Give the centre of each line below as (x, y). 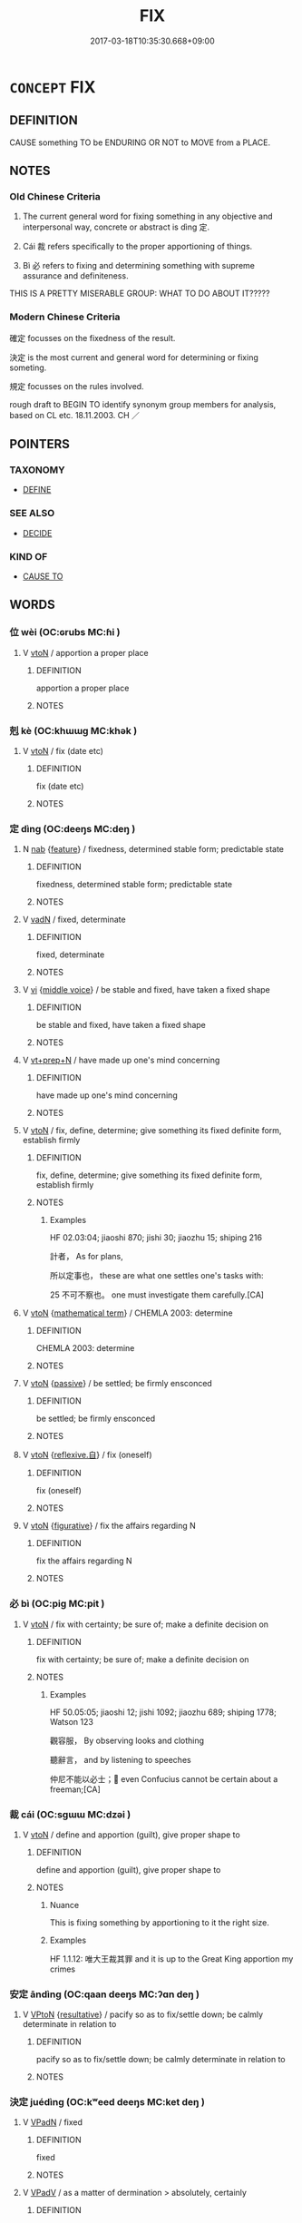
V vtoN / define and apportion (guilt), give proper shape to (131, 1835)
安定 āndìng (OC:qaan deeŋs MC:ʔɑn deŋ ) (104, 1994)
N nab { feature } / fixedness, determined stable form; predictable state (153, 849)
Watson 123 (71, 1721)
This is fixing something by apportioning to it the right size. (159, 1922)
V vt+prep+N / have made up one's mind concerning (121, 1060)
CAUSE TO (43, 576)
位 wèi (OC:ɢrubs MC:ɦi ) (65, 632)
